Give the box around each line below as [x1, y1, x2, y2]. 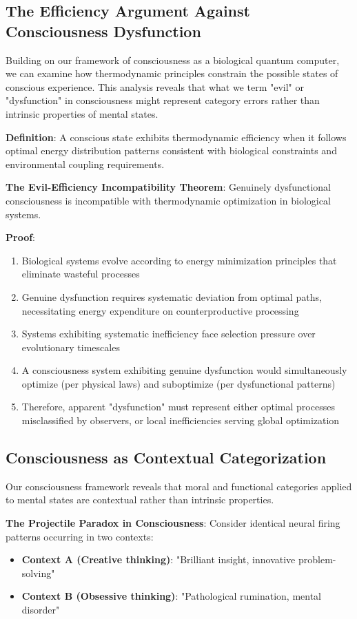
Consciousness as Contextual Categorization [6, 447, 327, 468]
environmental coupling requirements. [6, 156, 165, 171]
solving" [21, 565, 55, 580]
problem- [298, 552, 336, 567]
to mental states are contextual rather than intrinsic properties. [6, 492, 274, 507]
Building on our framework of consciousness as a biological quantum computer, [6, 52, 340, 67]
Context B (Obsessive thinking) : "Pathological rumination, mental [21, 589, 321, 603]
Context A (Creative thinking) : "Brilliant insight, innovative [21, 552, 296, 567]
